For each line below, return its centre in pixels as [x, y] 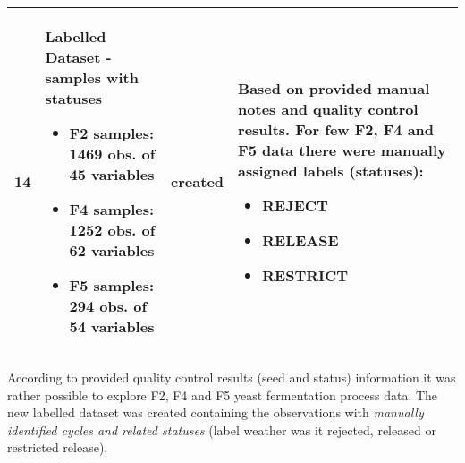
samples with [92, 77]
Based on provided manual [334, 88]
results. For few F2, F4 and [336, 129]
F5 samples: [112, 285]
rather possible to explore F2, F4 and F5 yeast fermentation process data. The [223, 394]
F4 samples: [112, 209]
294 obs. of [108, 306]
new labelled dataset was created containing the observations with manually [216, 412]
